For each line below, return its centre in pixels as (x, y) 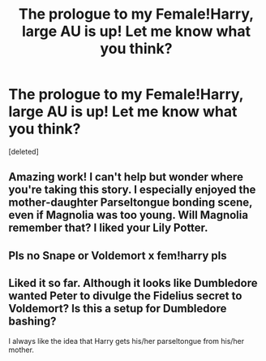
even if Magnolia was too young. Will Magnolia (129, 215)
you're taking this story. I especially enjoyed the (132, 190)
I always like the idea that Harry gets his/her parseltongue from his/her (127, 341)
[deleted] (24, 151)
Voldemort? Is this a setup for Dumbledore (118, 309)
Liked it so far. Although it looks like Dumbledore (133, 283)
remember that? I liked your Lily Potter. (108, 228)
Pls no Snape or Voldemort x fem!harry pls (118, 256)
